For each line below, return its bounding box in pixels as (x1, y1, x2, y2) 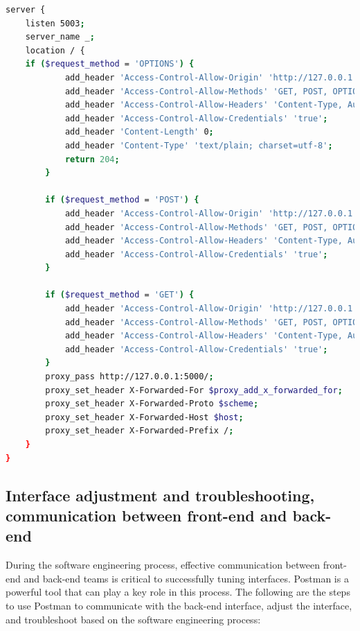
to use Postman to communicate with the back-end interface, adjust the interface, (6, 598, 352, 612)
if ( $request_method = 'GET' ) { (45, 290, 195, 300)
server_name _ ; (25, 32, 95, 42)
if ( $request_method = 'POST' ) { (45, 195, 199, 205)
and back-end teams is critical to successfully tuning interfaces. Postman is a (24, 571, 349, 585)
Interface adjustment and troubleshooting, (6, 484, 315, 505)
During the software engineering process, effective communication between (6, 557, 320, 572)
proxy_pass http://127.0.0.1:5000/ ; (45, 372, 214, 382)
